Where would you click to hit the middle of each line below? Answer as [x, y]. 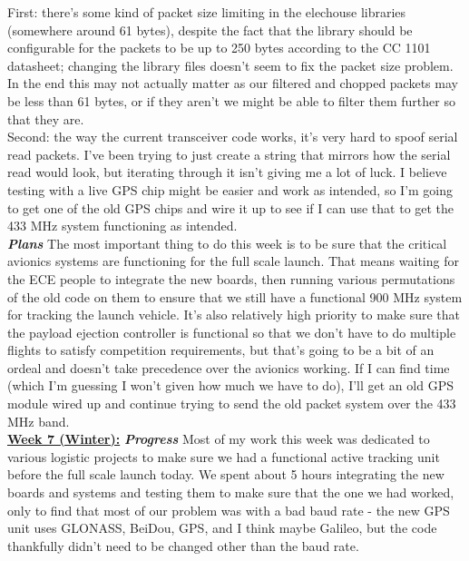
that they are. [46, 118]
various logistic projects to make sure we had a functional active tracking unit [224, 456]
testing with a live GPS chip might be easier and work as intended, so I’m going [230, 189]
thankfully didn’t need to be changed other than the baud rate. [183, 545]
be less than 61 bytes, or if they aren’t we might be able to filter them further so [231, 100]
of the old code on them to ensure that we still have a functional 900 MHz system [235, 296]
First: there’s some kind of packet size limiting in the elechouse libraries [207, 12]
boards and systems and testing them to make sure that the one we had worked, [231, 492]
